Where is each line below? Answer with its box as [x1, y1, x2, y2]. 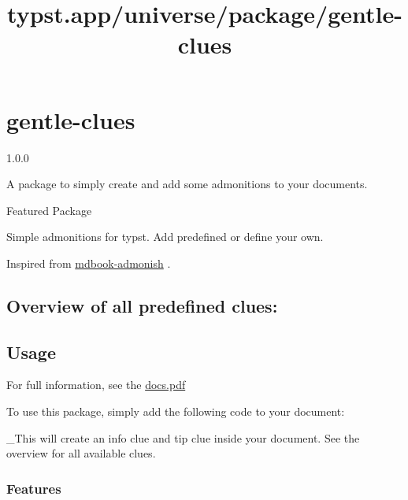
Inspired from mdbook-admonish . [6, 254, 171, 271]
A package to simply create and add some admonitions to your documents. [6, 176, 368, 192]
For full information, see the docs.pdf [6, 376, 186, 393]
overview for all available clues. [6, 445, 156, 461]
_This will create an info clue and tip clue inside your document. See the [6, 429, 360, 446]
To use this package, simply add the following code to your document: [6, 403, 345, 420]
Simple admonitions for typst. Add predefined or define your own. [6, 228, 324, 245]
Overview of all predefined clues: [6, 293, 278, 317]
